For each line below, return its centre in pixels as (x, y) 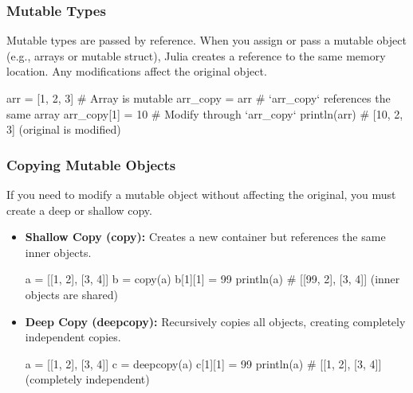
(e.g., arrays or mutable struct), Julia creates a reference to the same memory (196, 55)
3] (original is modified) (64, 129)
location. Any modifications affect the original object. (137, 71)
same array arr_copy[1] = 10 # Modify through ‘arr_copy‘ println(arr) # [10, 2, (205, 113)
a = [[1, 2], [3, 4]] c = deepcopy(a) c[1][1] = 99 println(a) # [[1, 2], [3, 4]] (203, 363)
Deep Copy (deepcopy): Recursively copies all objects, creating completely (215, 321)
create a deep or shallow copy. (79, 210)
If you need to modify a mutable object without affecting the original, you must (201, 194)
